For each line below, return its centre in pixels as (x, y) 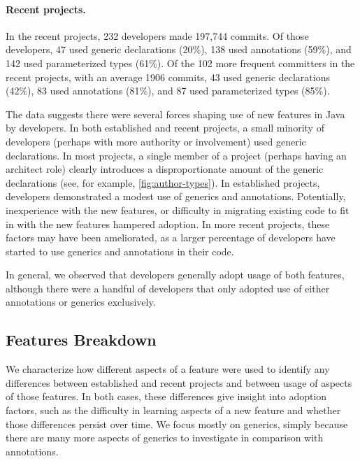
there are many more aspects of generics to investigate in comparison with (165, 438)
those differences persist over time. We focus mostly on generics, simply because (177, 424)
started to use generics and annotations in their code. (120, 251)
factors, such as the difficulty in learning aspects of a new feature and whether (173, 410)
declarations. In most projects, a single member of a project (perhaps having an (176, 155)
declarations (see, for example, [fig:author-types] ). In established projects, (163, 182)
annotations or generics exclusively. (81, 302)
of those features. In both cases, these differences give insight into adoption (166, 396)
